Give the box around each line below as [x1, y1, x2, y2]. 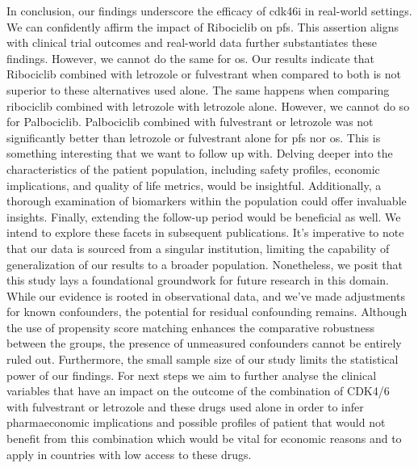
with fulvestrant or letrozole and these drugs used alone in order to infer [6, 398, 364, 415]
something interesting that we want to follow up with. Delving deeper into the [6, 145, 393, 162]
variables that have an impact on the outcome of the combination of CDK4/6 [6, 382, 390, 399]
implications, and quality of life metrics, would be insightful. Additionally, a [6, 176, 382, 193]
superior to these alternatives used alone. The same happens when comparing [6, 81, 390, 98]
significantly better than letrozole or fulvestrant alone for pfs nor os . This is [6, 129, 381, 145]
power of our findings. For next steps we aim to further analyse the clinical [6, 366, 377, 383]
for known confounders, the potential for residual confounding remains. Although [6, 303, 408, 320]
